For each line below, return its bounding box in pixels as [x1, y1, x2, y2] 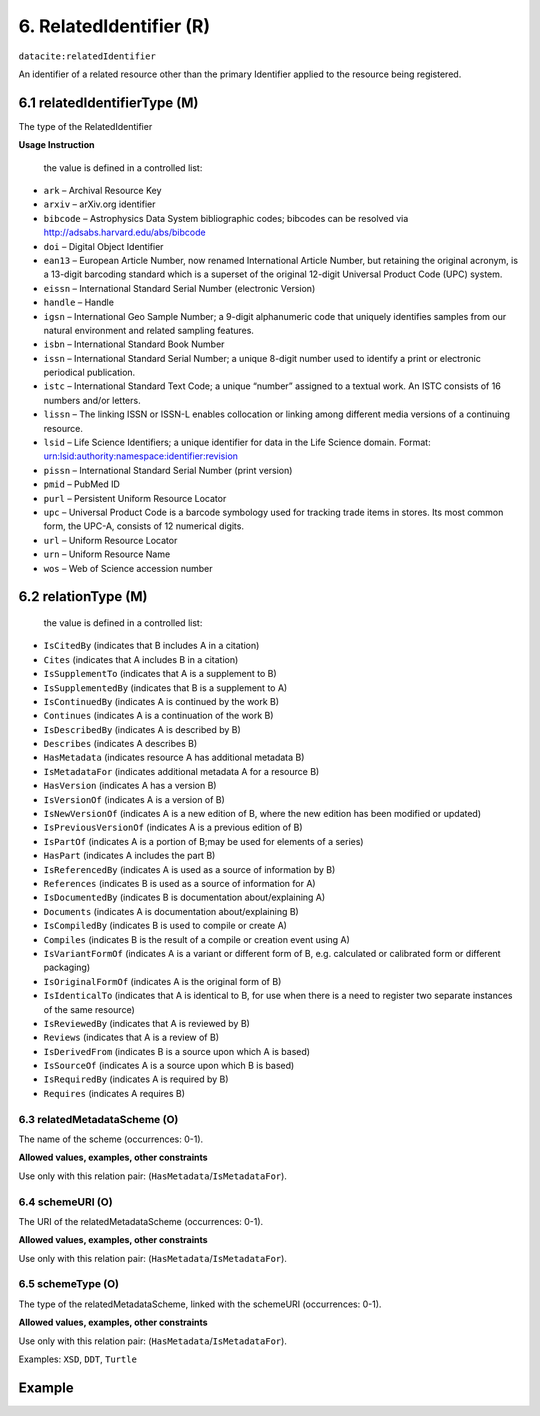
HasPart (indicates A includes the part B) [43, 850, 216, 862]
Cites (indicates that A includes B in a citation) [43, 653, 239, 665]
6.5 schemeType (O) [18, 1277, 120, 1291]
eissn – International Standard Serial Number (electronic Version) [43, 282, 316, 294]
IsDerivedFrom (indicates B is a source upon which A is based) [43, 1045, 310, 1057]
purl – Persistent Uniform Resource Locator [43, 492, 227, 504]
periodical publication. [43, 366, 136, 379]
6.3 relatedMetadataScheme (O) [18, 1112, 179, 1126]
